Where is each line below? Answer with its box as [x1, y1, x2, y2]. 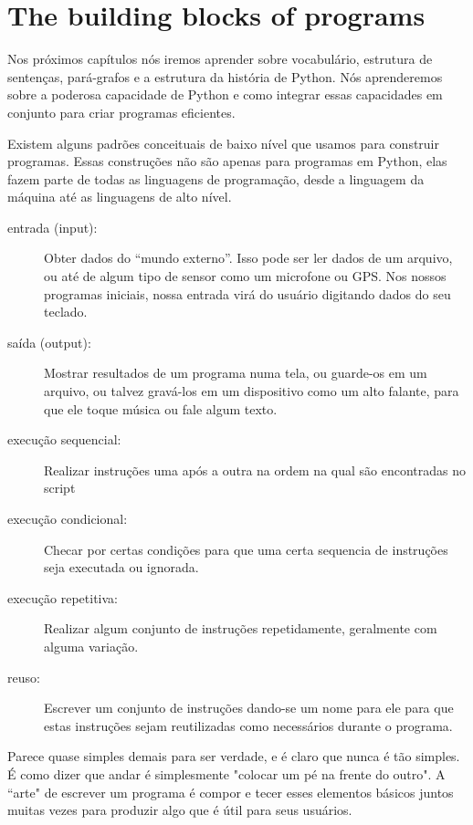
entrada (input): [7, 217, 98, 236]
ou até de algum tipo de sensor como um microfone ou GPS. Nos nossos [44, 266, 447, 286]
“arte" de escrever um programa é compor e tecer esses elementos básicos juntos [7, 782, 454, 801]
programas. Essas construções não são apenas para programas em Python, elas [7, 151, 447, 171]
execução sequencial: [7, 430, 121, 449]
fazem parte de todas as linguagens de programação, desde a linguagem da [7, 169, 425, 188]
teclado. [44, 302, 88, 321]
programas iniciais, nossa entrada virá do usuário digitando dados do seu [44, 284, 451, 303]
